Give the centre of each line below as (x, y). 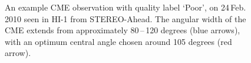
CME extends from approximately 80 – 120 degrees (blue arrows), (123, 30)
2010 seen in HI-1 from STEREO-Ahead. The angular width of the (125, 18)
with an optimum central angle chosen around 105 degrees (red (118, 41)
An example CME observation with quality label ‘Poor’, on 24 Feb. (125, 7)
